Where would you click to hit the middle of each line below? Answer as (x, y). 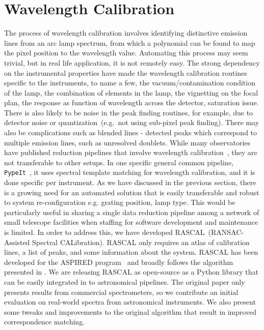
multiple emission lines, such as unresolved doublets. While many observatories (127, 142)
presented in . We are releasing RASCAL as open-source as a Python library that (131, 272)
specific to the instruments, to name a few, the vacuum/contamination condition (130, 83)
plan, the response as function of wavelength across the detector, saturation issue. (131, 102)
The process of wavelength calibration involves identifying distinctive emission (126, 33)
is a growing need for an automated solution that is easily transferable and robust (132, 192)
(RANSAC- (226, 232)
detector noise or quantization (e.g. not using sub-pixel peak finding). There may (132, 122)
